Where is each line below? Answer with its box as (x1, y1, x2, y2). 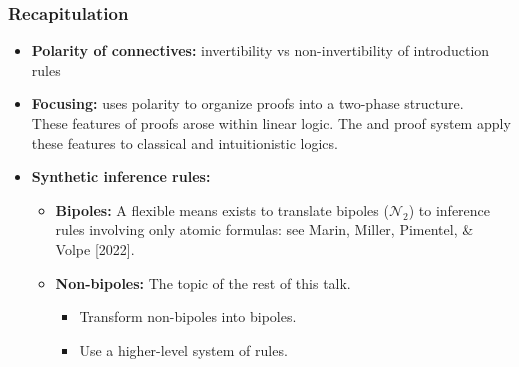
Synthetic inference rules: (31, 166, 211, 187)
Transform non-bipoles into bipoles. (79, 306, 297, 327)
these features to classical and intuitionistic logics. (31, 132, 338, 153)
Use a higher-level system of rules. (79, 339, 288, 360)
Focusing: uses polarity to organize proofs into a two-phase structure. (31, 93, 464, 114)
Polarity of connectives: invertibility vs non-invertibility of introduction (31, 40, 490, 61)
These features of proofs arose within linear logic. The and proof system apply (31, 113, 511, 133)
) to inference (408, 199, 491, 220)
